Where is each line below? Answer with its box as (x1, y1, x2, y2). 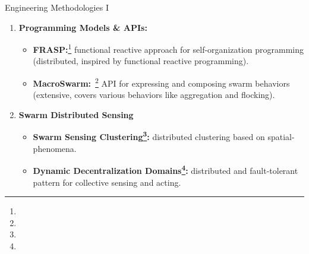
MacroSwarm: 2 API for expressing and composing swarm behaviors (33, 75, 290, 89)
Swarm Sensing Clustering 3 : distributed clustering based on (33, 129, 265, 143)
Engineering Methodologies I (5, 1, 109, 13)
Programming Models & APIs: (18, 21, 147, 33)
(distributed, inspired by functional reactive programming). (33, 55, 249, 67)
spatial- (267, 131, 295, 143)
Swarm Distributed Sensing (18, 108, 134, 120)
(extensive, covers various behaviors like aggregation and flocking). (33, 88, 275, 101)
